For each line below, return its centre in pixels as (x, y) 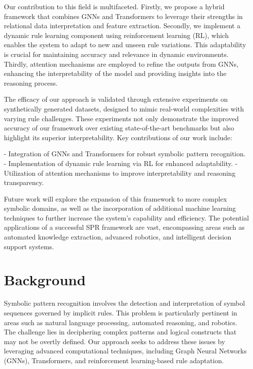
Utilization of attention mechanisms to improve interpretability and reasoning (120, 173)
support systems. (29, 246)
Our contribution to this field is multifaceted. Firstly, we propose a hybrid (114, 6)
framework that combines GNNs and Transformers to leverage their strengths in (123, 16)
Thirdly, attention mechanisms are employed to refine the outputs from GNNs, (121, 64)
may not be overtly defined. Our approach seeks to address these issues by (115, 341)
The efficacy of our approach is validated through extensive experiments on (116, 99)
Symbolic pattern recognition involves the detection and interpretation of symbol (125, 303)
